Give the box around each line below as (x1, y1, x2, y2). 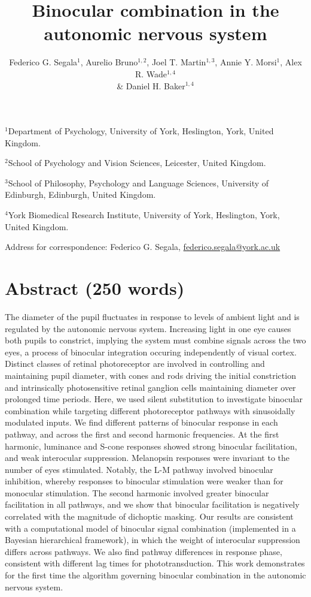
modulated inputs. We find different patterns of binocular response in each (5, 416, 278, 429)
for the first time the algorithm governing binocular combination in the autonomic (5, 569, 306, 581)
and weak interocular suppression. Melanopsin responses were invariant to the (5, 451, 289, 464)
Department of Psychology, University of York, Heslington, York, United (8, 125, 274, 137)
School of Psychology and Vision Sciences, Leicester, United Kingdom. (8, 156, 266, 169)
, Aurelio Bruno (80, 56, 138, 68)
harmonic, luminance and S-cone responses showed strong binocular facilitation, (5, 439, 297, 452)
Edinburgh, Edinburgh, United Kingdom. (5, 188, 156, 201)
